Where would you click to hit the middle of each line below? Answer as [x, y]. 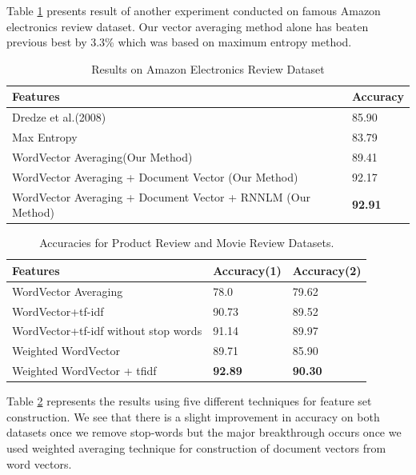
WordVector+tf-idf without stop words [107, 331]
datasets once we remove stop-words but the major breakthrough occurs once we [204, 432]
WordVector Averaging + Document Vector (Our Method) [155, 176]
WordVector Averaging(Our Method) [102, 156]
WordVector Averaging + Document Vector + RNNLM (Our [161, 196]
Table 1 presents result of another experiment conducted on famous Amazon [194, 10]
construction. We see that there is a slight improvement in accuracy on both [193, 416]
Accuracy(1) [247, 270]
